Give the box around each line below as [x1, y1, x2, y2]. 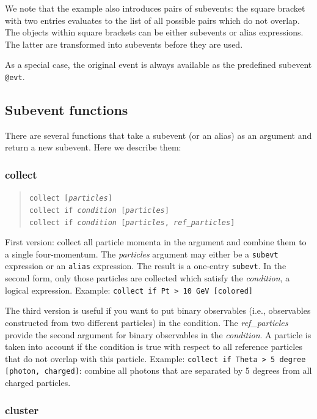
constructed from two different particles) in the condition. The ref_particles [5, 316, 288, 328]
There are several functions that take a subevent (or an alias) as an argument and [5, 128, 312, 141]
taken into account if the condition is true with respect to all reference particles [5, 340, 302, 353]
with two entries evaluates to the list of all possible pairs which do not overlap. [5, 13, 300, 26]
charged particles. [5, 376, 71, 389]
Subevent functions [5, 100, 128, 119]
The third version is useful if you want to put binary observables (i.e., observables [5, 304, 311, 317]
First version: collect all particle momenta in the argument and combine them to [5, 235, 307, 248]
